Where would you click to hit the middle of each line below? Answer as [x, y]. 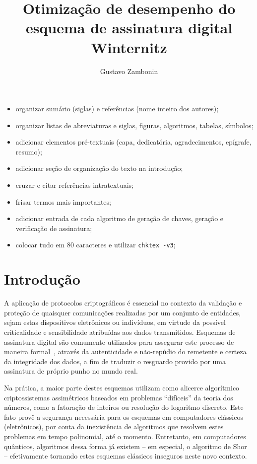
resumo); [29, 151]
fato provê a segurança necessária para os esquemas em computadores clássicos [124, 417]
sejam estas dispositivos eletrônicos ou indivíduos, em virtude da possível [115, 322]
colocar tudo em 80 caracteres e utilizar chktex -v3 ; [96, 245]
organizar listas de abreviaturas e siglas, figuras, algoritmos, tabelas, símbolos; [134, 125]
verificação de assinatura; [54, 228]
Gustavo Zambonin [129, 71]
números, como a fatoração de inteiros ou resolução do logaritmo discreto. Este [124, 407]
